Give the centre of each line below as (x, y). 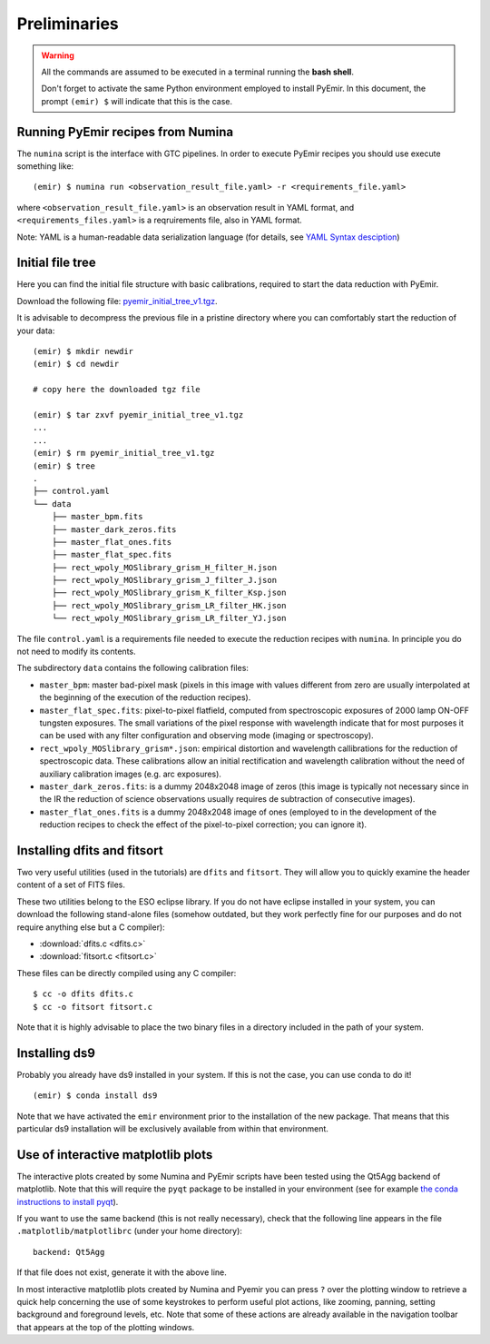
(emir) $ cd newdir (76, 364)
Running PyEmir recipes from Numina (125, 132)
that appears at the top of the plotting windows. (106, 1327)
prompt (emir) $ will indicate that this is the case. (137, 101)
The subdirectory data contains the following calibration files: (133, 668)
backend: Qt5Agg (69, 1252)
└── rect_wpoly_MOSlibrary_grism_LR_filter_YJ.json (169, 618)
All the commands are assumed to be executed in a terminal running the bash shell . (197, 72)
